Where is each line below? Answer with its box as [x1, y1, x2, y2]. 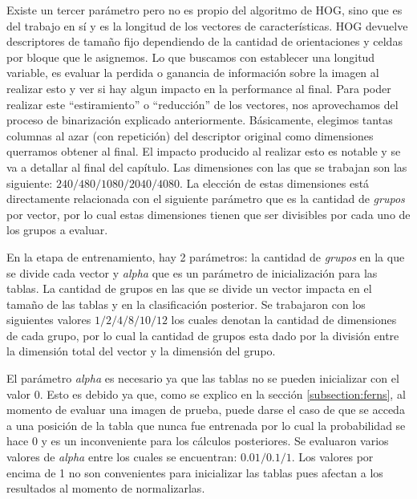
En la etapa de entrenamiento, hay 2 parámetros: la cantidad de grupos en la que [6, 248, 405, 265]
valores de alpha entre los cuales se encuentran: [6, 448, 237, 465]
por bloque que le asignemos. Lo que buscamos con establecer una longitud [6, 48, 375, 65]
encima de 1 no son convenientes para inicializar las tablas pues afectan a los [6, 464, 383, 481]
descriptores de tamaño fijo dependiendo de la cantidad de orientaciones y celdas [6, 33, 403, 50]
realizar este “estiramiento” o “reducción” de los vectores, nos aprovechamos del [6, 95, 399, 112]
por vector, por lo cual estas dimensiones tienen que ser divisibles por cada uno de [6, 205, 411, 222]
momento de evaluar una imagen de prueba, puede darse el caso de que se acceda [6, 401, 405, 418]
